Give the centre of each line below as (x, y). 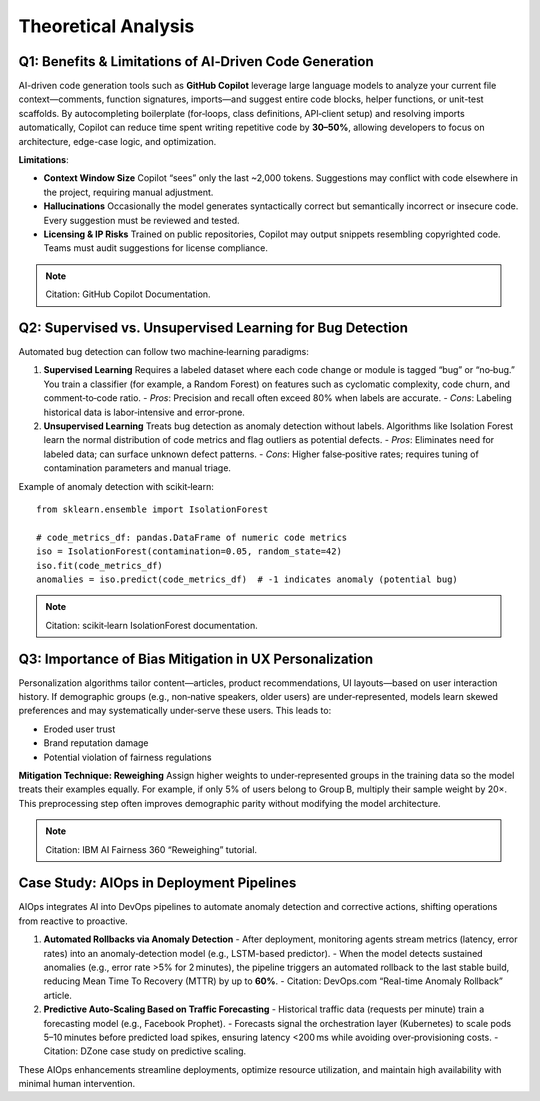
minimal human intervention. (77, 1084)
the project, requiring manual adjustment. (128, 192)
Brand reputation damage (96, 743)
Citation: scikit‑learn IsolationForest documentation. (152, 625)
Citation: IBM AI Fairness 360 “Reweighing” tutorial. (151, 849)
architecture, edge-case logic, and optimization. (117, 141)
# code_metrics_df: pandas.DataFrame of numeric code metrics (192, 537)
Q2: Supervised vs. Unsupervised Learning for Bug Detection (213, 327)
